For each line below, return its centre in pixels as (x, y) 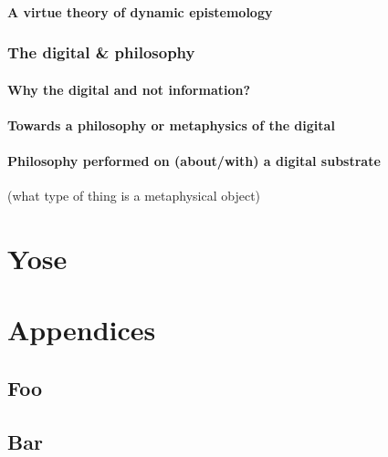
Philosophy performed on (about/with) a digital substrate (194, 161)
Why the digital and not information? (129, 89)
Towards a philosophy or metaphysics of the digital (171, 125)
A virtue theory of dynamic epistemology (140, 11)
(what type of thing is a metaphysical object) (134, 196)
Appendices (82, 330)
